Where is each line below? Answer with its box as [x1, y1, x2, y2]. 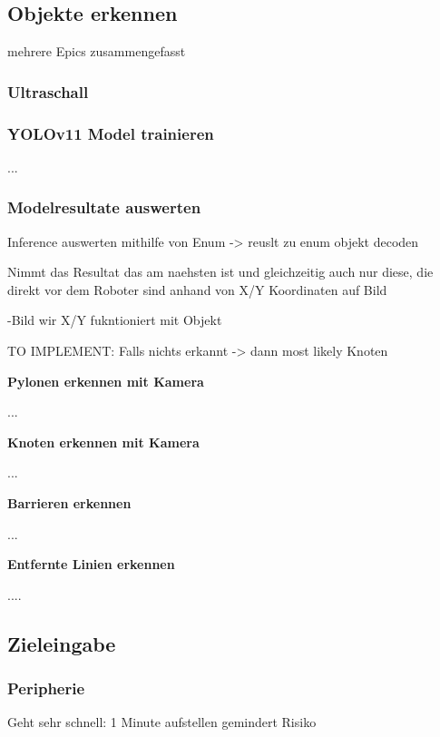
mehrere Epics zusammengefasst [7, 42, 186, 61]
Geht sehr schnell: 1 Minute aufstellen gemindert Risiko [7, 712, 317, 732]
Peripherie [7, 677, 85, 700]
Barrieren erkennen [7, 494, 132, 513]
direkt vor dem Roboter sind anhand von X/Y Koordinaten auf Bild [7, 280, 387, 299]
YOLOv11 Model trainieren [7, 122, 214, 144]
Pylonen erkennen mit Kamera [7, 371, 204, 390]
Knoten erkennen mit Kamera [7, 432, 200, 451]
